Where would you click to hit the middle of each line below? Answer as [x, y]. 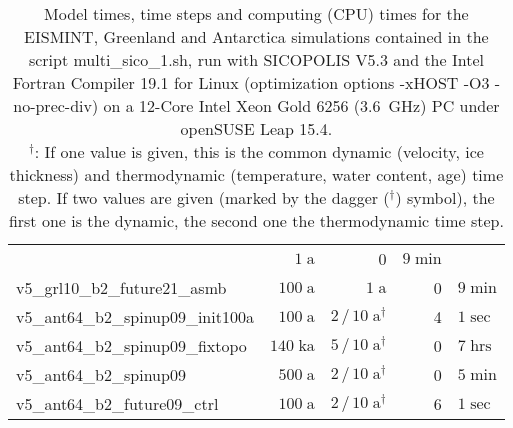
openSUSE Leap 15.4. [256, 128]
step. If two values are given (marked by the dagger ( [204, 197]
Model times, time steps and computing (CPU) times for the [256, 13]
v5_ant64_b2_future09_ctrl [117, 403]
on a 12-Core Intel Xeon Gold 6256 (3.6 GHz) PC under [301, 105]
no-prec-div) [56, 105]
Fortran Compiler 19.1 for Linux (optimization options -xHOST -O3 [251, 82]
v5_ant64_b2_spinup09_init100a [135, 316]
